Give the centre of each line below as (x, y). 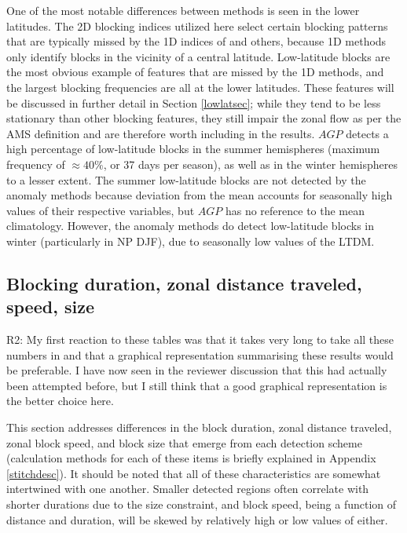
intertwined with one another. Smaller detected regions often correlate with (188, 489)
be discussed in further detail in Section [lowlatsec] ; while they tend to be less (194, 102)
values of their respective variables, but (101, 210)
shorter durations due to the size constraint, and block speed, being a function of (202, 504)
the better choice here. (60, 401)
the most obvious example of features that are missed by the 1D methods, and (195, 72)
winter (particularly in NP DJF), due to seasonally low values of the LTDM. (191, 241)
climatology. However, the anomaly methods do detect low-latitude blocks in (191, 226)
